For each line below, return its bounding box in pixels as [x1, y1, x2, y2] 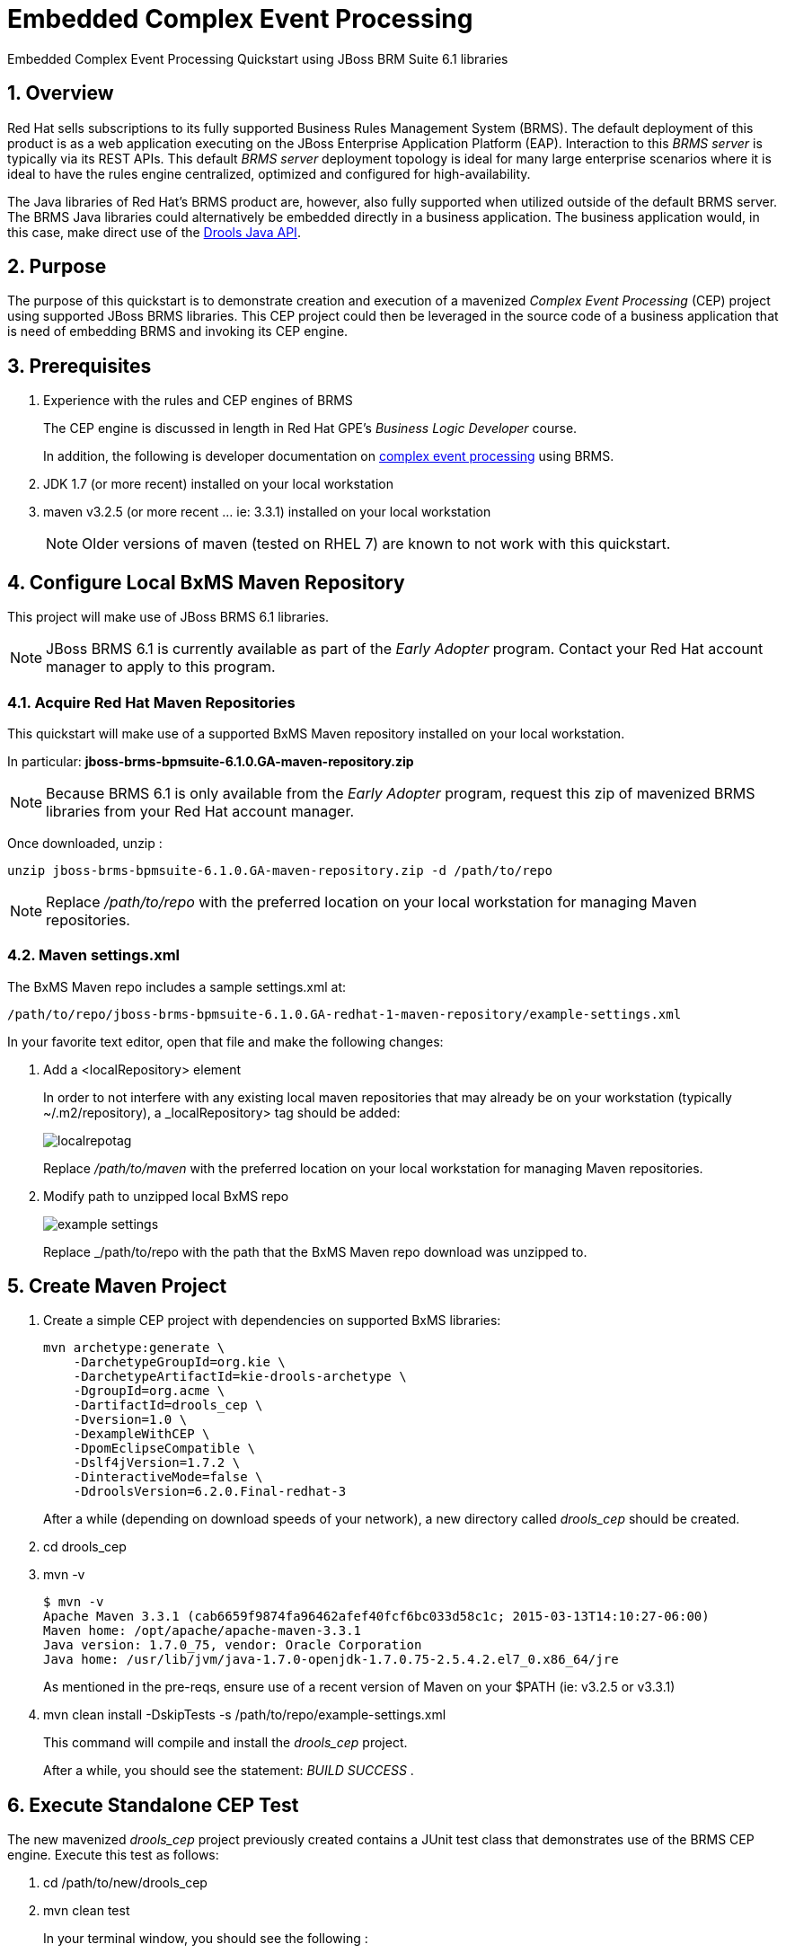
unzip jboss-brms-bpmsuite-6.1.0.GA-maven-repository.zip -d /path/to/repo [7, 862, 552, 878]
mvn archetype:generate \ [43, 1340, 225, 1356]
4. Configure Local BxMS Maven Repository [7, 570, 405, 594]
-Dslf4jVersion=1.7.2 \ [73, 1455, 241, 1471]
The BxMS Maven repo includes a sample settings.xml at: [7, 978, 347, 994]
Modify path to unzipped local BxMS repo [43, 1188, 289, 1204]
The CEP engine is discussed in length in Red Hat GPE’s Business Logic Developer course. [43, 420, 578, 437]
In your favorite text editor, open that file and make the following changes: [7, 1033, 444, 1049]
